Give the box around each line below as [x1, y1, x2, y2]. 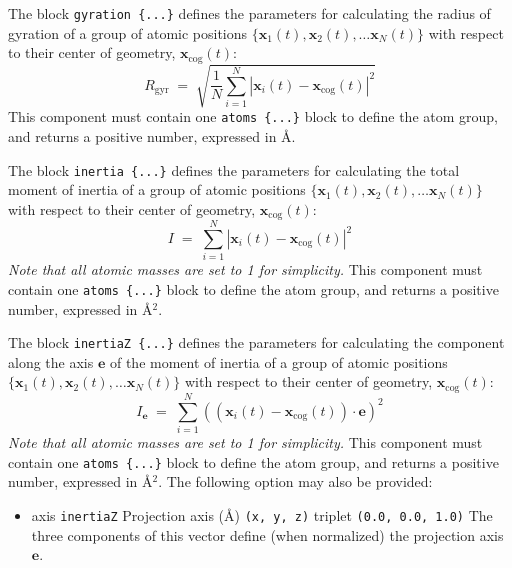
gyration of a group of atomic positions [8, 22, 248, 43]
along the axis [8, 351, 94, 372]
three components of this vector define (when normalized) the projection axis [31, 524, 504, 545]
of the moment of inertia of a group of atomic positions [109, 351, 448, 372]
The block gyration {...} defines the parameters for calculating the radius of [8, 3, 491, 23]
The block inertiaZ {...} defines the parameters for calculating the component [8, 332, 505, 353]
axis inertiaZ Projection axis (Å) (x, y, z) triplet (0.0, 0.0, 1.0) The [31, 504, 493, 525]
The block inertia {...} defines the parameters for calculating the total [8, 159, 460, 180]
